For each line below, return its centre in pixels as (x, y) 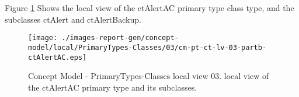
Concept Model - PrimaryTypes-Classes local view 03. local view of (149, 76)
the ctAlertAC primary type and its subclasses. (113, 87)
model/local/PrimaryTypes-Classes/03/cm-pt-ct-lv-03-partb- (147, 47)
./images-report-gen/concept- (120, 38)
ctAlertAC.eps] (58, 57)
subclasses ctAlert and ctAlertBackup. (73, 19)
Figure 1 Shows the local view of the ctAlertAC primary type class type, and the (149, 8)
